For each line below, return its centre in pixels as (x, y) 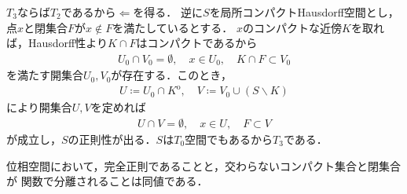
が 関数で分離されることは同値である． (107, 181)
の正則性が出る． (112, 139)
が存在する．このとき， (171, 75)
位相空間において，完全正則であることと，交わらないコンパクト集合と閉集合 (203, 165)
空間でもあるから (229, 139)
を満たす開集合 (45, 75)
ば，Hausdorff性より (57, 43)
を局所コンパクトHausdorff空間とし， (304, 12)
